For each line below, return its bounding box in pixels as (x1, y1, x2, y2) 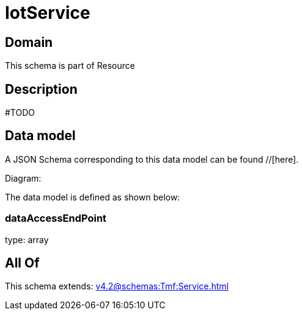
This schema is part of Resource (5, 60, 135, 71)
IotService (5, 2, 90, 23)
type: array (5, 234, 49, 245)
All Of (5, 255, 40, 271)
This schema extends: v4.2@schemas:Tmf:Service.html (5, 281, 229, 292)
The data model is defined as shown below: (5, 191, 180, 202)
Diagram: (5, 172, 42, 183)
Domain (5, 34, 53, 50)
